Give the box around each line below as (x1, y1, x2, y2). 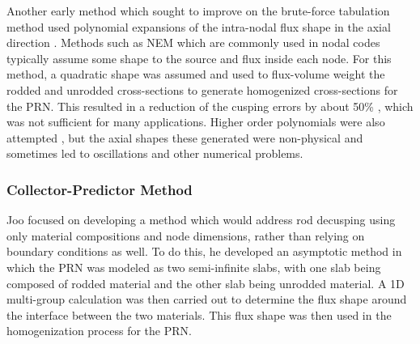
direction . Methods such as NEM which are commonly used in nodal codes (6, 34, 380, 51)
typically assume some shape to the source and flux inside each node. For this (6, 49, 392, 66)
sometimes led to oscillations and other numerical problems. (6, 145, 303, 162)
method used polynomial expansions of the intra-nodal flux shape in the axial (6, 18, 391, 35)
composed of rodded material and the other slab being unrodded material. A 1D (6, 274, 405, 291)
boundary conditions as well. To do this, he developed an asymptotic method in (6, 243, 402, 260)
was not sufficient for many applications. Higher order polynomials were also (6, 113, 385, 130)
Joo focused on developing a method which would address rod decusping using (6, 211, 396, 228)
